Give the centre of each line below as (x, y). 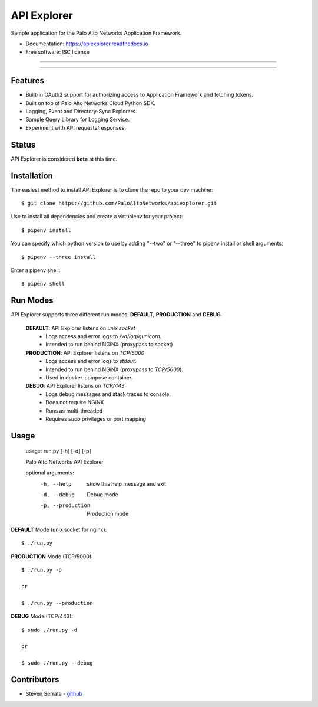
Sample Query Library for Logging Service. (78, 120)
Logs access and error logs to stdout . (91, 361)
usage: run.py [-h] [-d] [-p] (58, 451)
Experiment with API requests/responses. (76, 127)
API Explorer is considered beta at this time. (64, 159)
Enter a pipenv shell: (36, 270)
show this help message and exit (126, 483)
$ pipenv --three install (59, 257)
